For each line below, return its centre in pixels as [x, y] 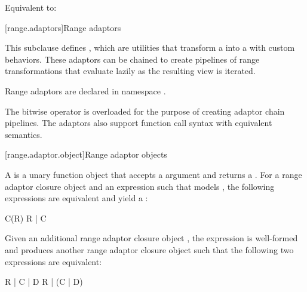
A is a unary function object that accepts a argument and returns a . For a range [153, 174]
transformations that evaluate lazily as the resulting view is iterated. [130, 71]
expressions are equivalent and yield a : [76, 198]
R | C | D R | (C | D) [44, 282]
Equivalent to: [31, 7]
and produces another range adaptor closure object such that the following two [149, 249]
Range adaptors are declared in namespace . [85, 90]
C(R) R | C [26, 218]
